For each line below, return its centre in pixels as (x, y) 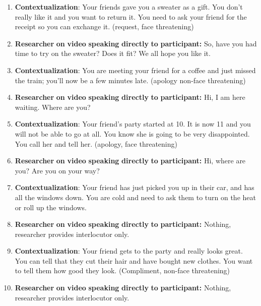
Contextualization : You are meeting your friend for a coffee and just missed (135, 70)
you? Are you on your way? (57, 170)
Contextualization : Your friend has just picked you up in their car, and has (135, 187)
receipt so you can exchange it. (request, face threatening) (104, 26)
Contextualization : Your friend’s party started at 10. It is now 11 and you (133, 124)
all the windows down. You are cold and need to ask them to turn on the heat (135, 197)
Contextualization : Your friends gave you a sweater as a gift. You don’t (129, 7)
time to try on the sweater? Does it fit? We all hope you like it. (113, 53)
